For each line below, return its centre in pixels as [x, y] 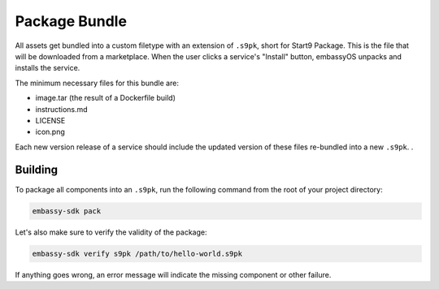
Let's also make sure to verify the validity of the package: [111, 232]
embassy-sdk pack [67, 211]
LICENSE [50, 120]
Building [37, 170]
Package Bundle [71, 21]
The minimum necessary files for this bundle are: [97, 83]
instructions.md [62, 109]
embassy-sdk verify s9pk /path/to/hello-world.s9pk [137, 253]
